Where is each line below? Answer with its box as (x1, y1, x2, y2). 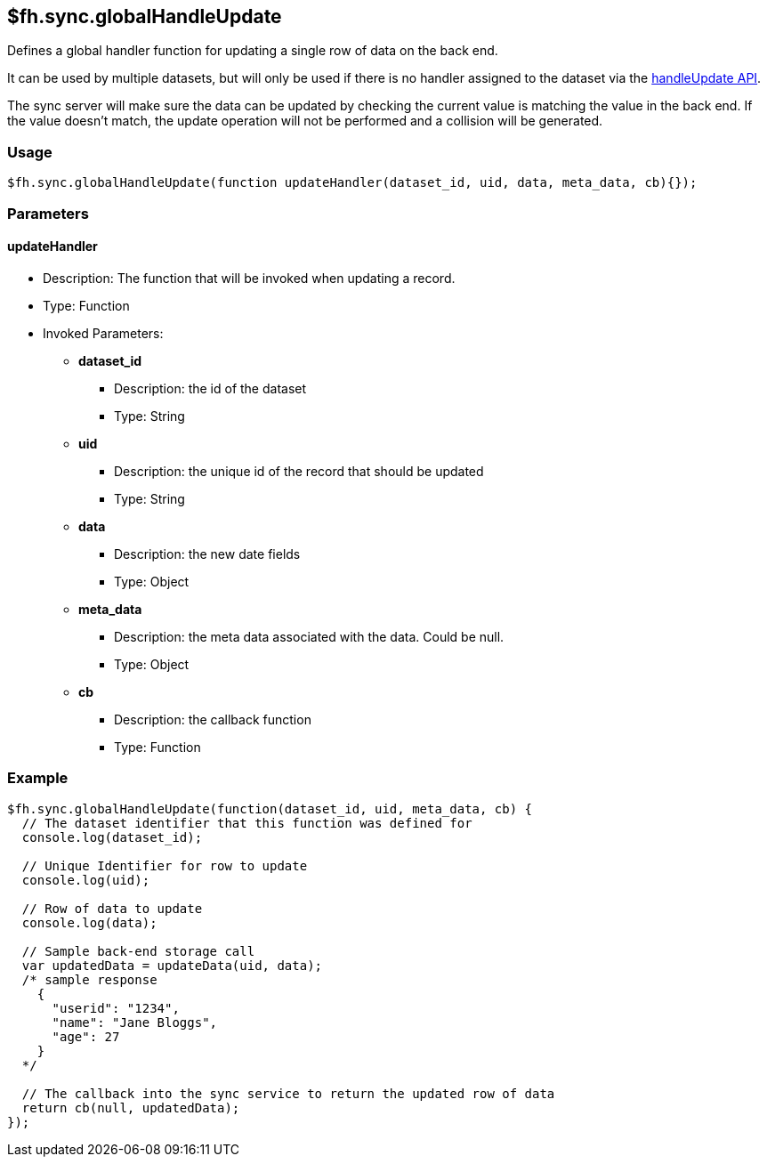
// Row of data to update (21, 901, 203, 916)
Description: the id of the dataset (114, 380, 307, 396)
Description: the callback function (114, 711, 311, 727)
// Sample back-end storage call (21, 943, 255, 958)
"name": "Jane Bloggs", (52, 1014, 218, 1030)
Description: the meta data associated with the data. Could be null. (114, 628, 505, 644)
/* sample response (21, 972, 157, 987)
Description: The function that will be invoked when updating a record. (43, 270, 456, 286)
